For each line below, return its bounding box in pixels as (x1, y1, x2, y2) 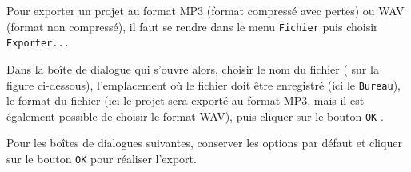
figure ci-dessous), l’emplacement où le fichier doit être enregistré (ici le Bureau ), (6, 76, 401, 93)
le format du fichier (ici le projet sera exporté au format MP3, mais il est (6, 92, 365, 109)
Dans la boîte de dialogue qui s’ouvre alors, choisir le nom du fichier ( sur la (6, 60, 379, 77)
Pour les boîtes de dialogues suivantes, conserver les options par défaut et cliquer (6, 134, 402, 151)
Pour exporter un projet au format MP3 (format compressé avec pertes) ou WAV (6, 2, 405, 18)
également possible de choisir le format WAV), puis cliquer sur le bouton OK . (6, 107, 384, 124)
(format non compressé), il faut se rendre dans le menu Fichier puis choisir (6, 18, 378, 34)
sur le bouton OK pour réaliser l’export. (6, 150, 197, 166)
